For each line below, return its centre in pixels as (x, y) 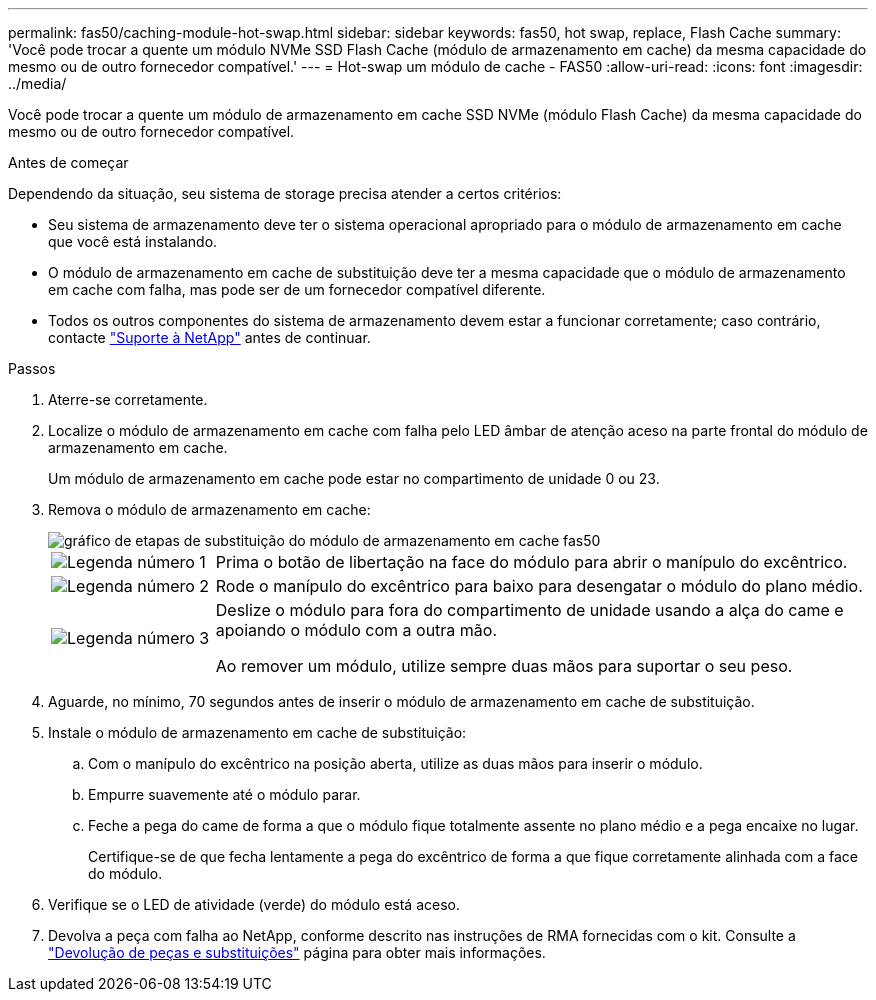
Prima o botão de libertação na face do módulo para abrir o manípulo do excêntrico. (531, 562)
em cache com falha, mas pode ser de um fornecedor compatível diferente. (297, 289)
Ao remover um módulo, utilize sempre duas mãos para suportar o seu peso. (504, 666)
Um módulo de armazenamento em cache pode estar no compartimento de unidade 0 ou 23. (354, 478)
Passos (32, 368)
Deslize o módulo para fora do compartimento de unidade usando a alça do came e (529, 610)
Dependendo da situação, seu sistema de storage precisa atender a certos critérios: (285, 193)
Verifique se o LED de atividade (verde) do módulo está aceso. (254, 904)
